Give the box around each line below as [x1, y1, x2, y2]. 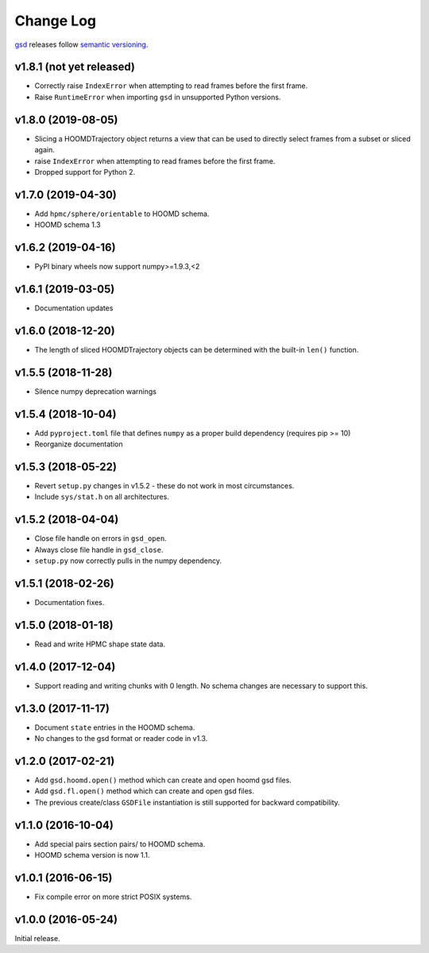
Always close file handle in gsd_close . [34, 545, 164, 554]
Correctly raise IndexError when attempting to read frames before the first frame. [34, 81, 308, 91]
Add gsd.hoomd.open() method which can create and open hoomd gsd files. [34, 775, 292, 785]
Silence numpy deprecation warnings [34, 386, 157, 396]
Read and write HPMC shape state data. [34, 639, 166, 649]
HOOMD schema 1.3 [34, 220, 101, 230]
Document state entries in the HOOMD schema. [34, 723, 195, 732]
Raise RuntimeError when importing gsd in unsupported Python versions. [34, 92, 281, 102]
